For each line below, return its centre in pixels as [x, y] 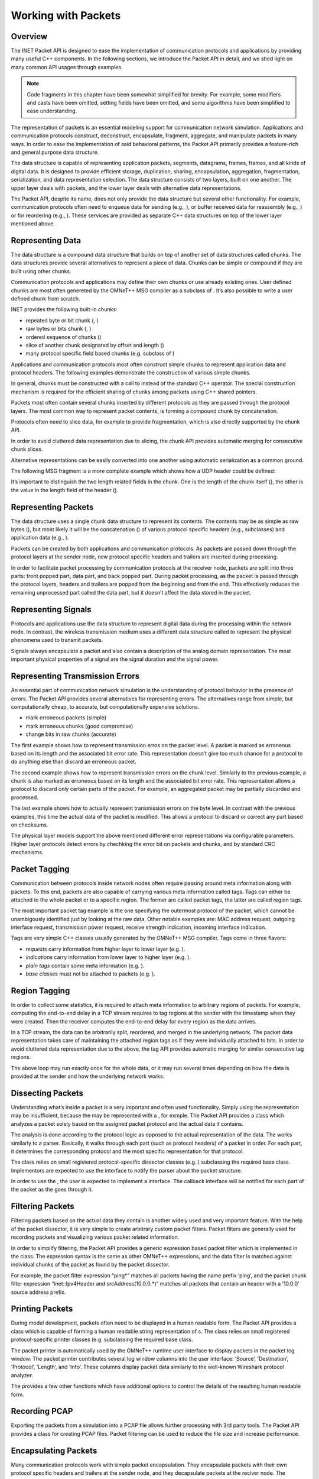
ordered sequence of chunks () [64, 337]
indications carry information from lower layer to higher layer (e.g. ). [108, 957]
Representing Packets [52, 507]
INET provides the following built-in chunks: [64, 309]
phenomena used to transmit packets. [57, 640]
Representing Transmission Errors [75, 676]
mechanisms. [27, 852]
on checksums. [30, 825]
